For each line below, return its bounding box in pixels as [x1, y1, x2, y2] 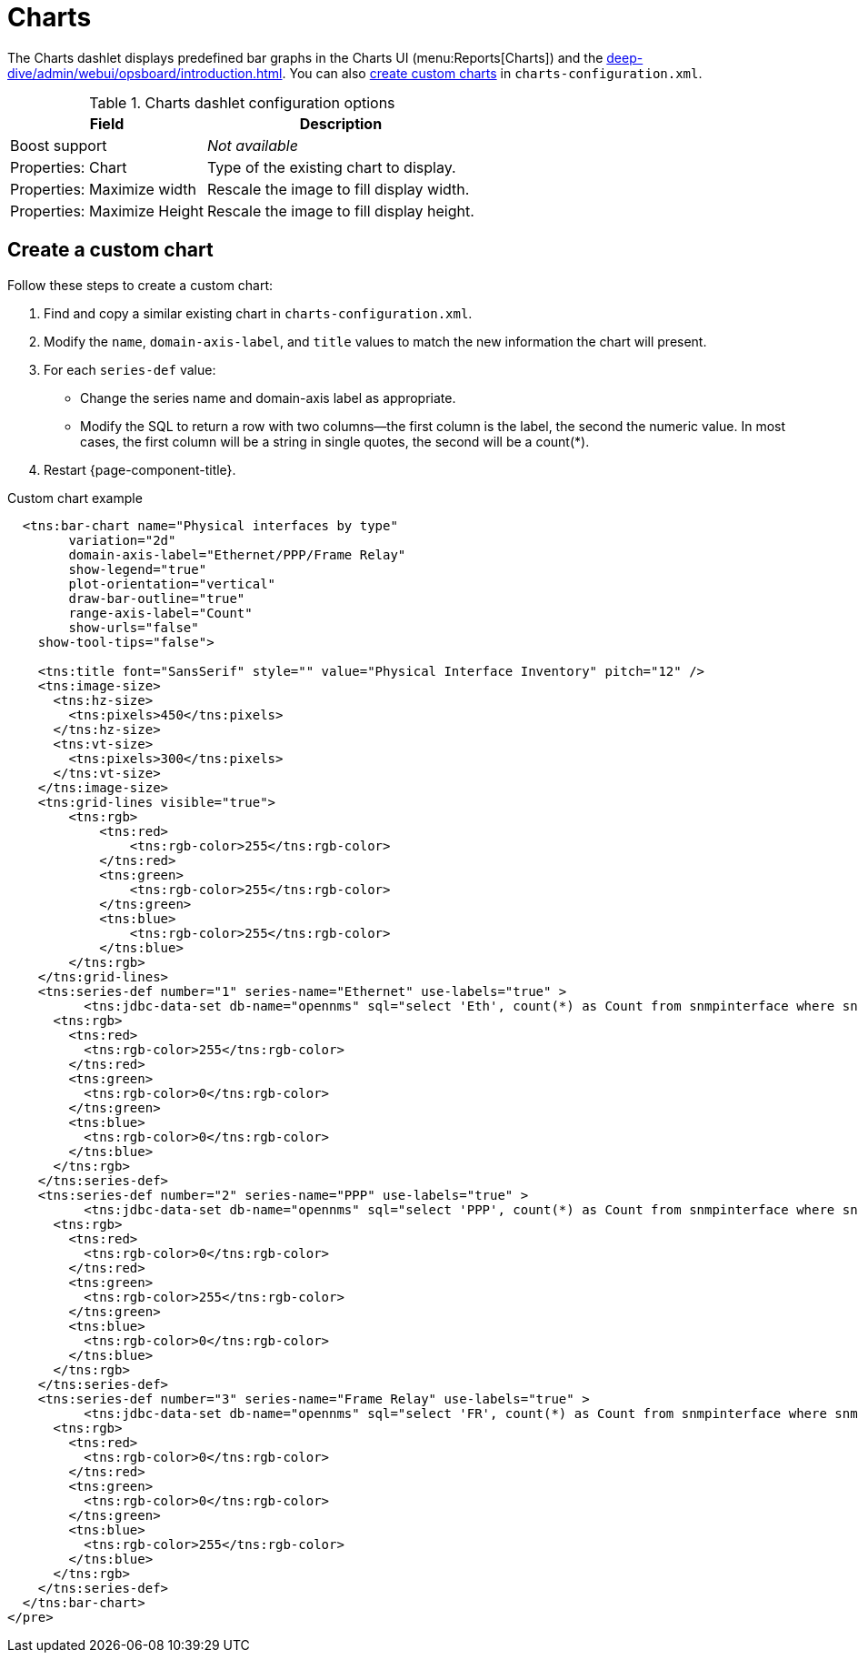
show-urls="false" [68, 619, 199, 635]
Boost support [10, 136, 107, 155]
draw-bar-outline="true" [68, 590, 245, 606]
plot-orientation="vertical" [68, 576, 276, 591]
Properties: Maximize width [10, 179, 197, 198]
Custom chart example [7, 489, 143, 506]
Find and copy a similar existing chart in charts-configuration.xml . [44, 305, 473, 321]
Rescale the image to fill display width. [206, 179, 470, 198]
